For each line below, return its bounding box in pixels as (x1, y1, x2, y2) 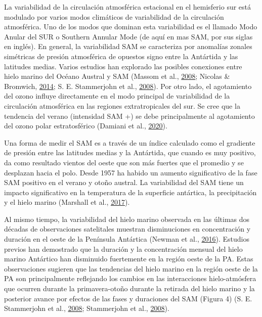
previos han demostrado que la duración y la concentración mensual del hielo (4, 243, 243, 254)
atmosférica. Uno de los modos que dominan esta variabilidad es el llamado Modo (4, 21, 257, 32)
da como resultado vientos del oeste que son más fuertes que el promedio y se (4, 157, 244, 167)
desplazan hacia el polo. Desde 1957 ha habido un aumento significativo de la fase (4, 167, 257, 177)
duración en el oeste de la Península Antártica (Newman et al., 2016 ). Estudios (4, 234, 249, 244)
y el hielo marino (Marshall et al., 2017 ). (4, 197, 130, 207)
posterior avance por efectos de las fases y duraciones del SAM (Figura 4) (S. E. (4, 293, 252, 303)
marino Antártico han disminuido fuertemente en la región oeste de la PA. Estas (4, 253, 253, 264)
